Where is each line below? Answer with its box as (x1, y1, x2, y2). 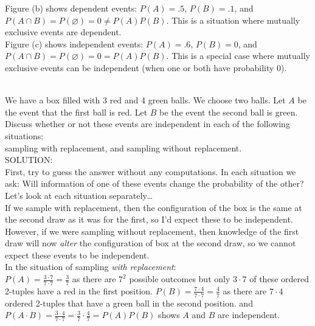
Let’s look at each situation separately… (5, 189, 153, 201)
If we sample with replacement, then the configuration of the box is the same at (5, 201, 302, 213)
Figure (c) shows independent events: (5, 37, 144, 50)
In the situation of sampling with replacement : (5, 260, 176, 273)
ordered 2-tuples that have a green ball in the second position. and (5, 296, 253, 309)
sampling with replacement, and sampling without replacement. (5, 141, 242, 154)
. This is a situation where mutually (166, 13, 300, 26)
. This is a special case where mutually (166, 49, 310, 62)
